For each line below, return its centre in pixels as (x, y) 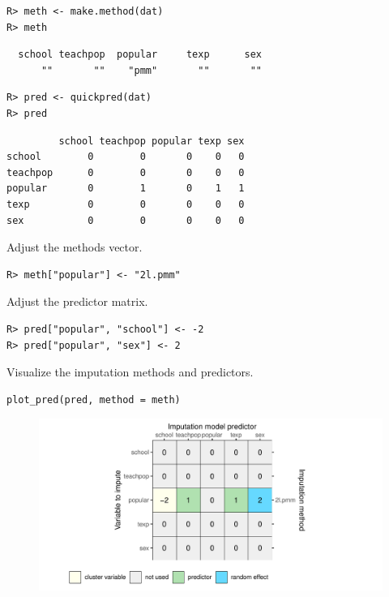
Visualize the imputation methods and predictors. (130, 372)
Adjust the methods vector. (75, 247)
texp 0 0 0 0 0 (126, 204)
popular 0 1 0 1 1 (126, 189)
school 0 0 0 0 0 (126, 157)
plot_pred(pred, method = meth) (94, 399)
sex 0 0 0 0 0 (126, 220)
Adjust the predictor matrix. (77, 301)
